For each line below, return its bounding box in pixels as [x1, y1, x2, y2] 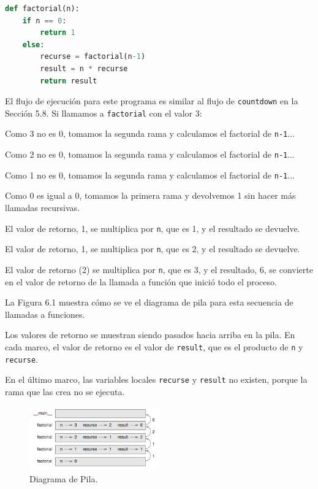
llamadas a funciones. [5, 307, 85, 320]
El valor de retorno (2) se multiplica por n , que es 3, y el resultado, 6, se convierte [5, 263, 313, 275]
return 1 [40, 28, 75, 37]
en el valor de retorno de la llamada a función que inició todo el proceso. [5, 275, 277, 288]
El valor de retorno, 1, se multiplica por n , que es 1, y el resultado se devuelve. [5, 221, 300, 234]
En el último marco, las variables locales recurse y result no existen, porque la [5, 373, 308, 386]
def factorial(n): [5, 4, 80, 13]
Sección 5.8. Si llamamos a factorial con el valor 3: [5, 106, 202, 119]
